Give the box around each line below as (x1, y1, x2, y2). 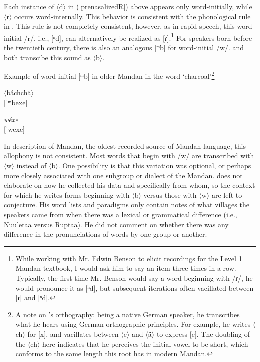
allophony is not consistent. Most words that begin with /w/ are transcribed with (4, 150, 254, 161)
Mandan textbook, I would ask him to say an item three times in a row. (15, 263, 236, 273)
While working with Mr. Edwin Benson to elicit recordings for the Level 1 (15, 253, 242, 263)
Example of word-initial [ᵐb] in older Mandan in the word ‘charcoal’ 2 (4, 69, 215, 81)
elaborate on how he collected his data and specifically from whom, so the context (4, 180, 255, 190)
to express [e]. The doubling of (156, 328, 250, 339)
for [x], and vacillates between (27, 328, 119, 339)
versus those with (143, 189, 197, 200)
